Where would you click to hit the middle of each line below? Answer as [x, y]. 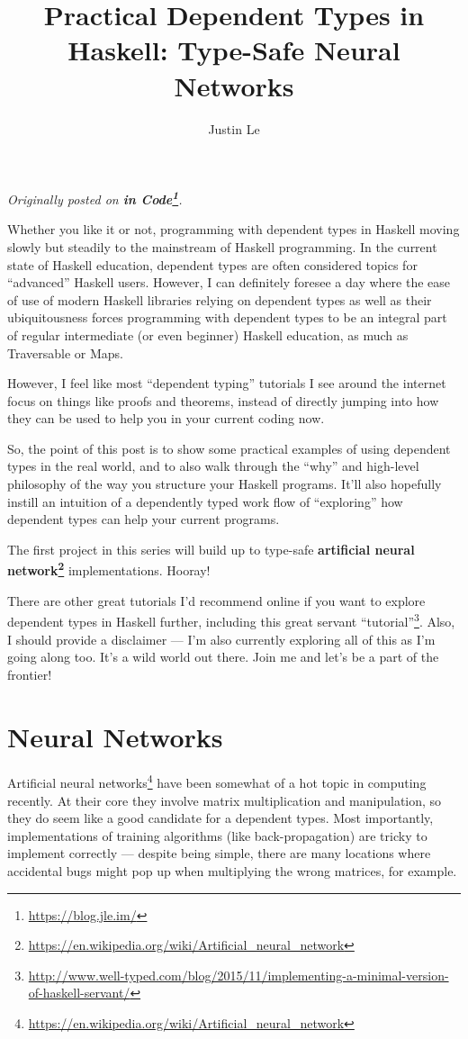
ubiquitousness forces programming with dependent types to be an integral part [227, 317]
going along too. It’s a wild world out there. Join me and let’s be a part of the [223, 657]
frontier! [30, 674]
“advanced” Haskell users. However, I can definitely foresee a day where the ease [229, 282]
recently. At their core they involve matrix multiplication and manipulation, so [225, 800]
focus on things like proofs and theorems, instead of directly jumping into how [223, 400]
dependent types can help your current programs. [144, 519]
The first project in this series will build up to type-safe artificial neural [211, 549]
